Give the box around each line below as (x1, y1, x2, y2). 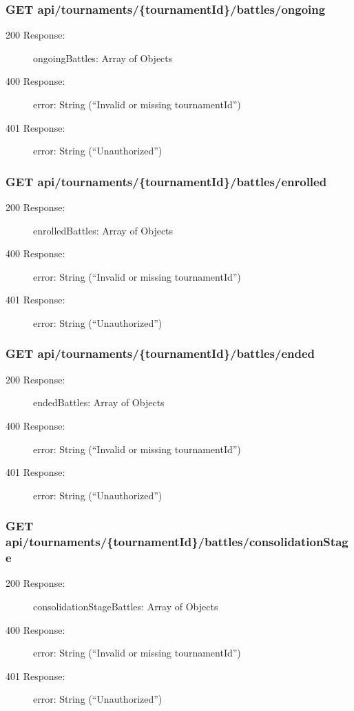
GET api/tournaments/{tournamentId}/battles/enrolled (6, 172, 327, 190)
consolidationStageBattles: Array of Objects (33, 599, 218, 613)
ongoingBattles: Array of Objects (33, 50, 173, 65)
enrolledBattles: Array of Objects (33, 223, 174, 237)
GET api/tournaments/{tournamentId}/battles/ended (6, 345, 315, 362)
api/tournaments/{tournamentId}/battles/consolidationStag (6, 533, 348, 550)
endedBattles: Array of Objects (33, 395, 165, 410)
